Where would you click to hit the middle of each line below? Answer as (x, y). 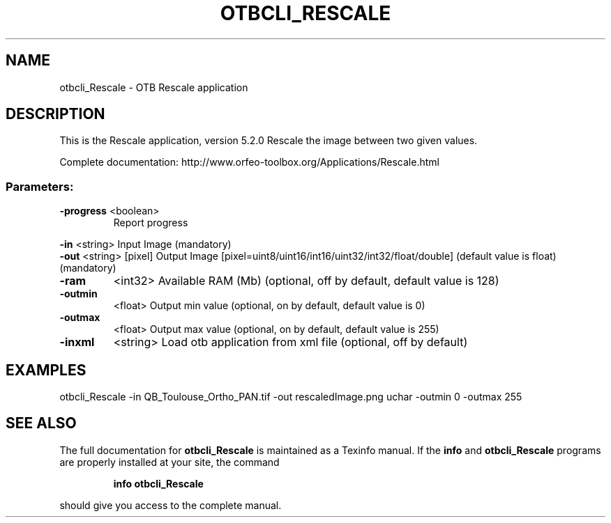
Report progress (151, 223)
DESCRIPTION (55, 114)
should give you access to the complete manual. (171, 505)
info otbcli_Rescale (158, 483)
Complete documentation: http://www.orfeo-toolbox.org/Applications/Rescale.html (249, 162)
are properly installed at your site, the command (169, 462)
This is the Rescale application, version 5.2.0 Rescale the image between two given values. (269, 141)
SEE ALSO (41, 423)
